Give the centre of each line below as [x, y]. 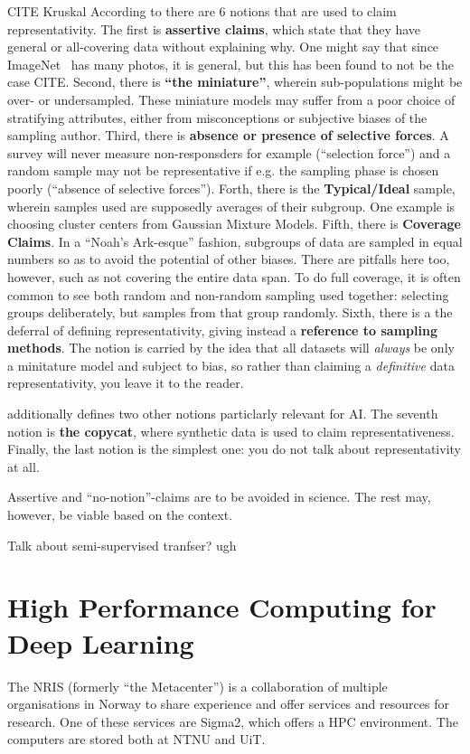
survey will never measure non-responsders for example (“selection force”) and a [229, 152]
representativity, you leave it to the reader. [126, 383]
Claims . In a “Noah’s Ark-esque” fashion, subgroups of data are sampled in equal [235, 241]
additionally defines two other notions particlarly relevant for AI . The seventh [223, 414]
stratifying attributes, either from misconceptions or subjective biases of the [217, 117]
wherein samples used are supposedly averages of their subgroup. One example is [231, 206]
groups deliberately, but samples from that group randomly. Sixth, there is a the [230, 312]
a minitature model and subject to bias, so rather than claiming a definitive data [231, 365]
